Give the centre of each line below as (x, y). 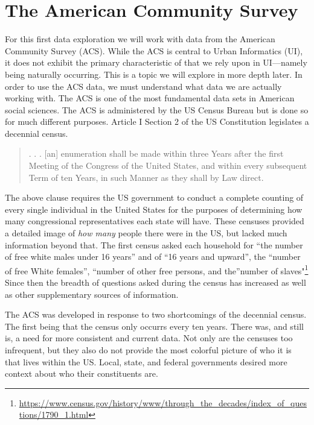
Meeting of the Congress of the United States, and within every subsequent (168, 165)
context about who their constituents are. (82, 373)
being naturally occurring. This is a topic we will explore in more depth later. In (154, 74)
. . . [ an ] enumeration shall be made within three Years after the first (156, 153)
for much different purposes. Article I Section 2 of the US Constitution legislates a (157, 121)
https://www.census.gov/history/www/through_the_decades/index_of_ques (163, 402)
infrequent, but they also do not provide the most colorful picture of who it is (148, 350)
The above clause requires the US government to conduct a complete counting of (154, 197)
